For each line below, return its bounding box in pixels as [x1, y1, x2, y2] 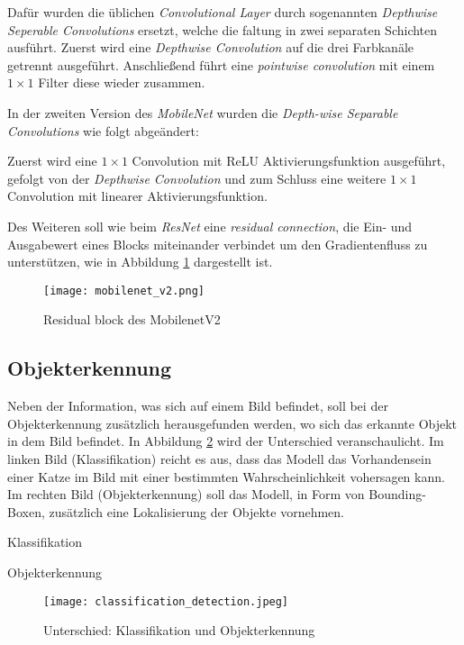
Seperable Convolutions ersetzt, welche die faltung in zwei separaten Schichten [7, 20, 438, 39]
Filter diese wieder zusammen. [38, 73, 205, 92]
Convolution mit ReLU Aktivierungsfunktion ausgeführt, [132, 151, 446, 170]
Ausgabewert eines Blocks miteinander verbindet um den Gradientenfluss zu [7, 234, 428, 253]
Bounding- [368, 485, 426, 504]
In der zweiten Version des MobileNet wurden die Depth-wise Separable [7, 103, 398, 122]
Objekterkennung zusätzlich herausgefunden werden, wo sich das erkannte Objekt [7, 413, 458, 432]
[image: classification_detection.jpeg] [43, 595, 289, 608]
